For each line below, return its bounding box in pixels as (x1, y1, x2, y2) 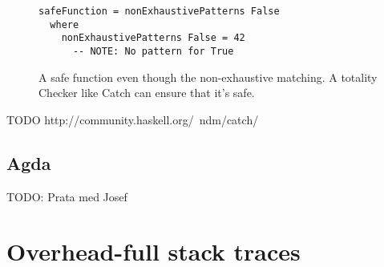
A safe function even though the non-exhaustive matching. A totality (38, 68, 378, 85)
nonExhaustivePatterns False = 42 (61, 32, 245, 44)
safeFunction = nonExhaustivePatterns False (38, 6, 280, 17)
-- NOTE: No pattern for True (72, 45, 234, 57)
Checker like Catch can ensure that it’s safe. (38, 84, 255, 101)
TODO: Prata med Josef (6, 188, 127, 204)
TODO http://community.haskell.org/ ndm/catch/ (6, 111, 259, 127)
